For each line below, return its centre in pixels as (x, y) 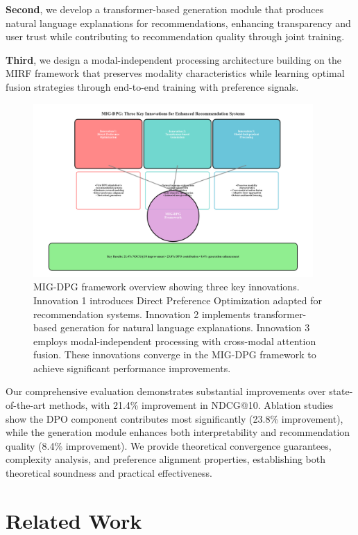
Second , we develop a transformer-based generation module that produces (165, 9)
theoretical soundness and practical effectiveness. (109, 473)
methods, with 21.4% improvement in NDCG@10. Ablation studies (191, 405)
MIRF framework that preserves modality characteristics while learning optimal (175, 73)
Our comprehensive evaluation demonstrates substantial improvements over (166, 391)
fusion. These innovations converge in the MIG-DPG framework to (175, 354)
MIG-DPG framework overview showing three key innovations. (167, 287)
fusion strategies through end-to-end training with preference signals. (152, 86)
